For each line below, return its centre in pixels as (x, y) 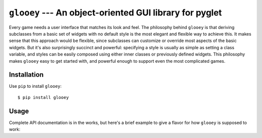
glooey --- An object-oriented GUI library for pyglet (115, 13)
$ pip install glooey (43, 97)
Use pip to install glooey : (35, 86)
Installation (26, 75)
